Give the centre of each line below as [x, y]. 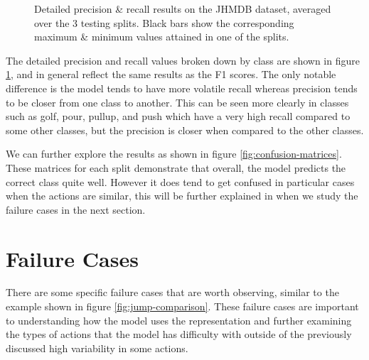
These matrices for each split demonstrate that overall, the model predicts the [176, 167]
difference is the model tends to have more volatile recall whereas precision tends [182, 88]
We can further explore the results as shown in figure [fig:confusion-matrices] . [174, 154]
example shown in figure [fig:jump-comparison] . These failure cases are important [182, 306]
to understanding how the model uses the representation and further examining [179, 320]
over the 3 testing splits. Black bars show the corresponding [164, 22]
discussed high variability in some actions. [97, 348]
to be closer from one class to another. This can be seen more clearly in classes [177, 102]
